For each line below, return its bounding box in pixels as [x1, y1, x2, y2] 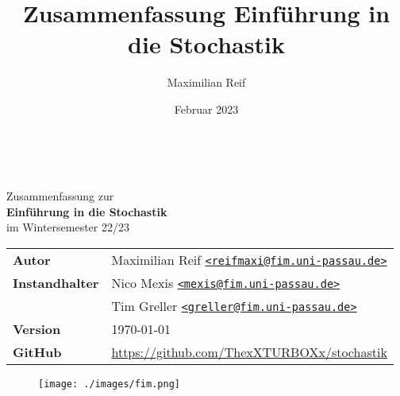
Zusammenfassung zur [6, 188, 114, 204]
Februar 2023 [174, 100, 239, 117]
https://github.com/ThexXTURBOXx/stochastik [111, 342, 387, 361]
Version [13, 319, 61, 338]
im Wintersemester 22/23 [6, 219, 129, 235]
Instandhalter [13, 273, 99, 292]
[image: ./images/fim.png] [38, 378, 180, 390]
